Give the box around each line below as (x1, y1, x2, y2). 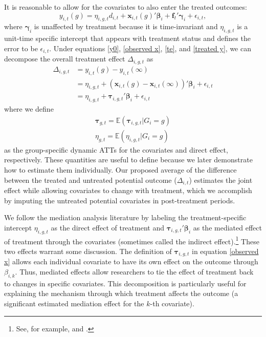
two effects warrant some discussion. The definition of (4, 245, 172, 256)
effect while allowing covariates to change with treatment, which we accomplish (4, 185, 252, 196)
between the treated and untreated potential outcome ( (4, 174, 177, 185)
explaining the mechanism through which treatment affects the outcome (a (4, 288, 238, 299)
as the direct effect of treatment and (51, 222, 164, 233)
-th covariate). (150, 298, 194, 308)
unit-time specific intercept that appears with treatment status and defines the (4, 33, 251, 44)
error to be (4, 43, 38, 53)
